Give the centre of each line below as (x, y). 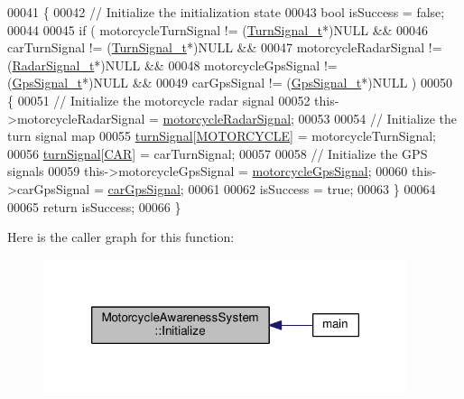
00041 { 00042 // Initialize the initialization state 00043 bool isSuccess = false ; (226, 12)
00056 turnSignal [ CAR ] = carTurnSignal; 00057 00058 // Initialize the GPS (218, 153)
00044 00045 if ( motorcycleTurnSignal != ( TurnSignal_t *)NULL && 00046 (218, 29)
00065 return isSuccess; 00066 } (94, 206)
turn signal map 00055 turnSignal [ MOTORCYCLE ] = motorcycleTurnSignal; (222, 136)
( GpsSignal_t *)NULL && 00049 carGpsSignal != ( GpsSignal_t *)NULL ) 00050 (230, 83)
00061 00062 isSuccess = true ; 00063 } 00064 (312, 188)
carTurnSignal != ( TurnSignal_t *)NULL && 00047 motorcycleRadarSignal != (225, 47)
